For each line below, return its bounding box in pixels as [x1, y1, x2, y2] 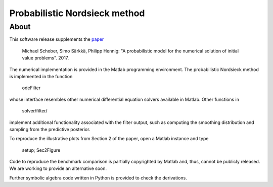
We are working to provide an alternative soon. [9, 165, 107, 171]
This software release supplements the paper [9, 36, 104, 42]
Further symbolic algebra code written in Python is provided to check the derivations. [9, 174, 187, 181]
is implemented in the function [9, 73, 73, 79]
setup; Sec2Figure [22, 147, 61, 153]
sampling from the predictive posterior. [9, 126, 90, 132]
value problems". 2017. [22, 55, 69, 61]
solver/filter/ [22, 108, 48, 114]
